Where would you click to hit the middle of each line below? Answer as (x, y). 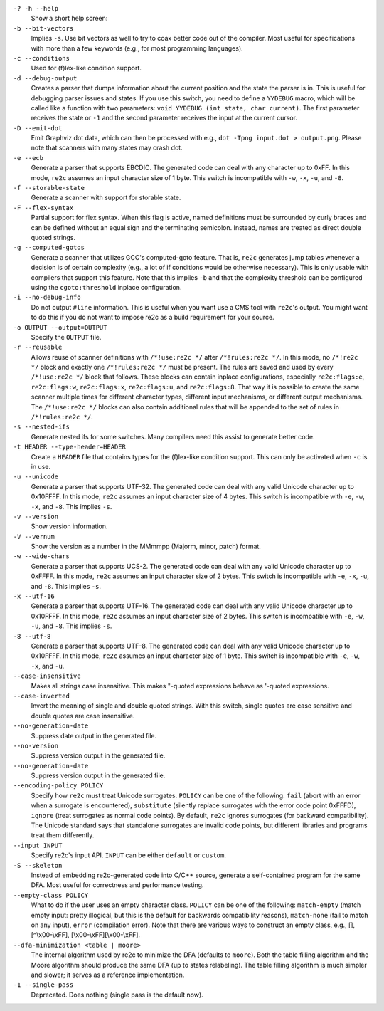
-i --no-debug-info (47, 298)
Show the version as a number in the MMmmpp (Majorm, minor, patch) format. (146, 546)
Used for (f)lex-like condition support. (86, 68)
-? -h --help (36, 8)
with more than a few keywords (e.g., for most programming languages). (137, 48)
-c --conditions (42, 58)
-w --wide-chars (42, 556)
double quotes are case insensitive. (83, 716)
